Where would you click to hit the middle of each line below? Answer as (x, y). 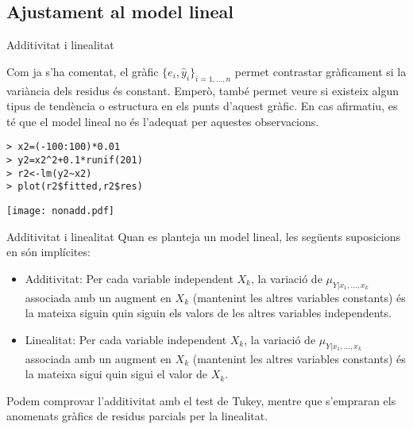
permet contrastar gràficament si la (320, 71)
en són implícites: (48, 252)
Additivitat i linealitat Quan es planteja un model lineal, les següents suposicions (204, 236)
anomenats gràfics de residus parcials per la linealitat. (137, 416)
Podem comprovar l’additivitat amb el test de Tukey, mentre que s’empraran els (201, 400)
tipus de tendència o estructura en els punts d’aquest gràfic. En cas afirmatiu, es (202, 106)
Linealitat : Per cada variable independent (126, 339)
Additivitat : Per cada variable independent (129, 278)
